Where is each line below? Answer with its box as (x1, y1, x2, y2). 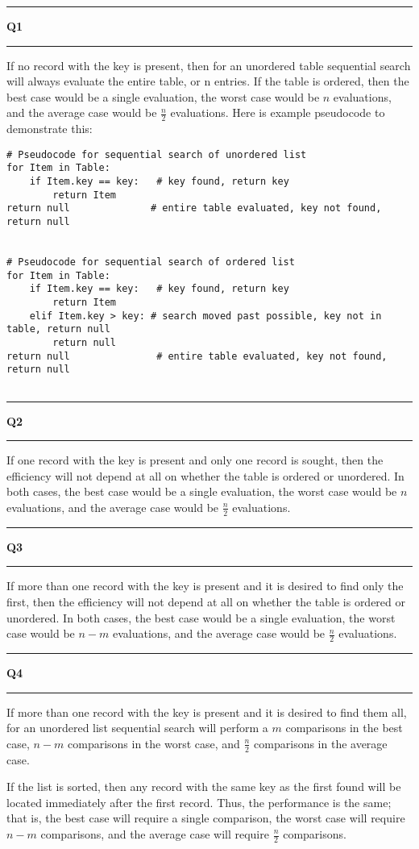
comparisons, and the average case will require (40, 826, 269, 842)
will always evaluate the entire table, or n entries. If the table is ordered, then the (6, 73, 409, 89)
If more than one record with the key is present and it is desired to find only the (6, 577, 404, 594)
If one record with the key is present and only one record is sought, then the (6, 452, 384, 468)
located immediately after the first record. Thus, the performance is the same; (6, 793, 392, 810)
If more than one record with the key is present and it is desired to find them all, (6, 703, 407, 720)
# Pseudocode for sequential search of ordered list (6, 256, 295, 268)
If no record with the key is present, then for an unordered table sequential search (6, 56, 411, 73)
